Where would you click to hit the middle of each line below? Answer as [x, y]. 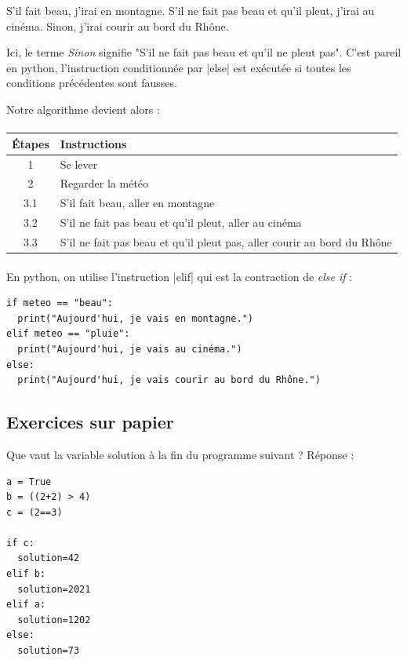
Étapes [31, 143]
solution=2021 [54, 589]
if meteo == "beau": [60, 303]
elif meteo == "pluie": [68, 334]
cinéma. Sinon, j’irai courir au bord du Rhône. [118, 26]
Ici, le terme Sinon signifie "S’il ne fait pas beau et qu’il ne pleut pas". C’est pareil [204, 52]
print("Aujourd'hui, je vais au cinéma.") [130, 349]
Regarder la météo [104, 183]
